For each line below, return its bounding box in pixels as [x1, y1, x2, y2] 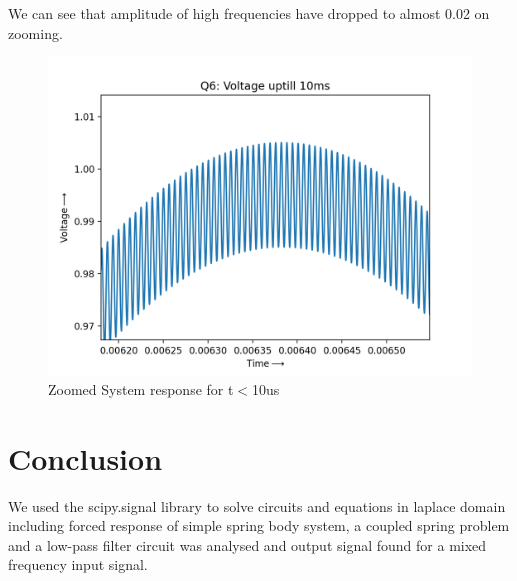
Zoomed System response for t [48, 378, 234, 399]
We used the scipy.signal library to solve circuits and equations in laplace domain [8, 495, 506, 516]
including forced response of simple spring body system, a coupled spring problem [8, 515, 510, 536]
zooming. [8, 22, 63, 43]
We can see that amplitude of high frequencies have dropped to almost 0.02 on [8, 3, 490, 23]
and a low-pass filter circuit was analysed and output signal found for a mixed [8, 534, 487, 555]
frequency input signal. [8, 554, 148, 575]
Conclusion [8, 437, 163, 478]
